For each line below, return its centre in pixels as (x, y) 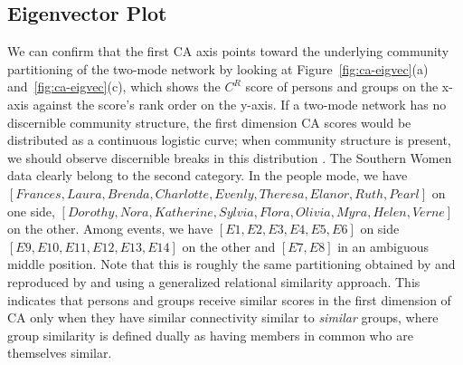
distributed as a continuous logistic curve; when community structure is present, (229, 140)
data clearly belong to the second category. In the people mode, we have (208, 175)
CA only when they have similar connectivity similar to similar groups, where (223, 317)
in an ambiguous (383, 246)
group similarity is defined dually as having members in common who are (210, 335)
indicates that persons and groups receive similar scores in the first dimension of (229, 299)
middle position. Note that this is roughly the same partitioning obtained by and (231, 264)
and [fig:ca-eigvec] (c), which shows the (114, 86)
